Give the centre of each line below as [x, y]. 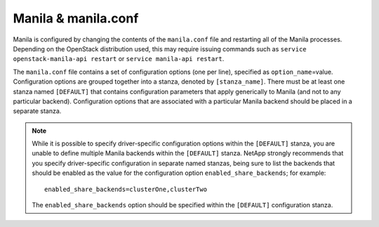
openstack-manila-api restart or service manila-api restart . [119, 59]
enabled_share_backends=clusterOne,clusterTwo [126, 189]
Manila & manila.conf [76, 18]
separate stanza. [37, 111]
